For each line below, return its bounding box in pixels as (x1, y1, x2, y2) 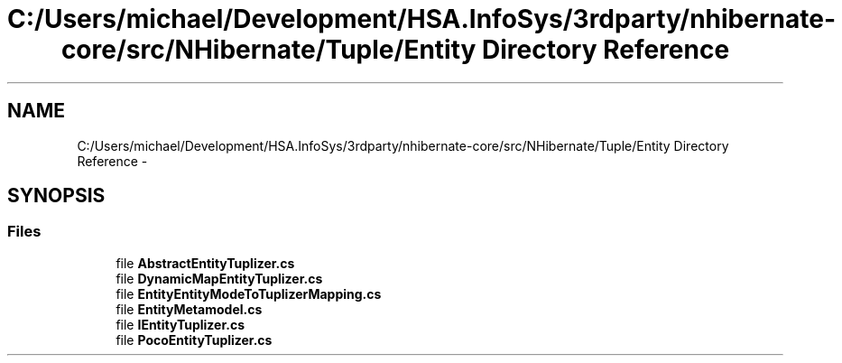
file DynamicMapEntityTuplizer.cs (116, 270, 323, 286)
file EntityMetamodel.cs (116, 301, 263, 317)
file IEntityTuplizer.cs (116, 316, 245, 332)
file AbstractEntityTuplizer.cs (116, 255, 295, 271)
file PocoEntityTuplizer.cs (116, 331, 273, 348)
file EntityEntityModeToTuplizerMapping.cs (116, 285, 382, 302)
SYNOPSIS (7, 184, 106, 208)
